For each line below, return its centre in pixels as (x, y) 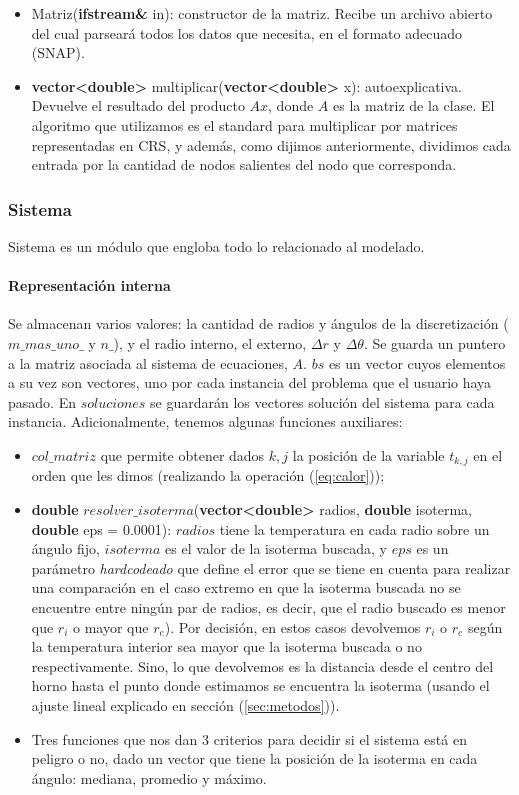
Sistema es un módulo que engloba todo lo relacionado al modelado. (216, 245)
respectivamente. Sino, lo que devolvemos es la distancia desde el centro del (262, 665)
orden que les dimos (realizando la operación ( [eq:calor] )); (208, 475)
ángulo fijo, (65, 548)
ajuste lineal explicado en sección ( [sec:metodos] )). (185, 704)
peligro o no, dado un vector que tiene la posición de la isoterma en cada (254, 758)
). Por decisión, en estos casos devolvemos (292, 626)
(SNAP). (58, 52)
